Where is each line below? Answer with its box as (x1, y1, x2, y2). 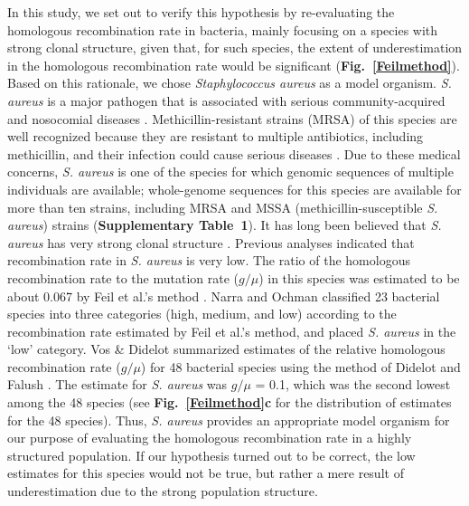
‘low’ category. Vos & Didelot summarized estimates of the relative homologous (7, 339, 446, 358)
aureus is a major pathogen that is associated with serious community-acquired (7, 91, 446, 110)
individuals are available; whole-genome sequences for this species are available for (7, 179, 462, 198)
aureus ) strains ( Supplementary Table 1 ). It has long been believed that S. (7, 215, 442, 234)
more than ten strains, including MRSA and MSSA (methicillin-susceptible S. (7, 197, 438, 216)
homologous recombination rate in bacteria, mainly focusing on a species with (7, 20, 438, 39)
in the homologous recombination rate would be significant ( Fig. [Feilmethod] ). (7, 55, 460, 74)
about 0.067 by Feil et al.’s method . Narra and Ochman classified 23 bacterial (7, 286, 440, 305)
